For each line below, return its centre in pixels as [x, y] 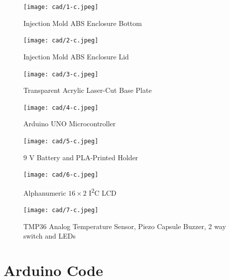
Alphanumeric [45, 192]
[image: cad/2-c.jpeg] [61, 41]
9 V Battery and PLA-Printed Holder [81, 157]
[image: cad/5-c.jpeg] [61, 141]
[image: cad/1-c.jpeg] [61, 7]
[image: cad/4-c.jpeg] [61, 108]
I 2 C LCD [103, 192]
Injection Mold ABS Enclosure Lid [76, 56]
